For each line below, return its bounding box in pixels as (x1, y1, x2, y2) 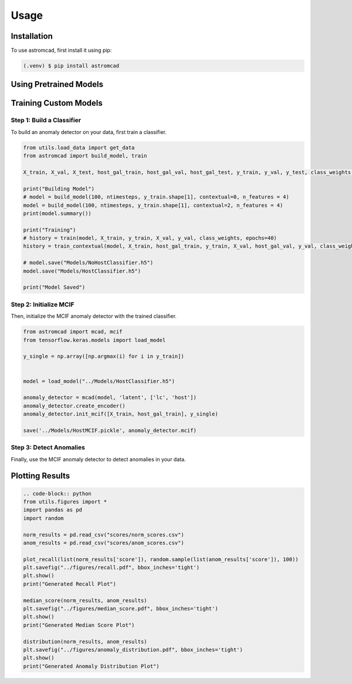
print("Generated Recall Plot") (23, 581, 117, 587)
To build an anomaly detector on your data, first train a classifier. (11, 128, 167, 135)
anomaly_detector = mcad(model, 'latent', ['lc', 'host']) (23, 394, 197, 401)
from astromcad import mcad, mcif (23, 328, 123, 335)
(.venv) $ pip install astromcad (23, 62, 120, 69)
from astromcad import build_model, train (23, 153, 147, 159)
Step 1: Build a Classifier (11, 116, 82, 125)
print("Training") (23, 226, 76, 233)
